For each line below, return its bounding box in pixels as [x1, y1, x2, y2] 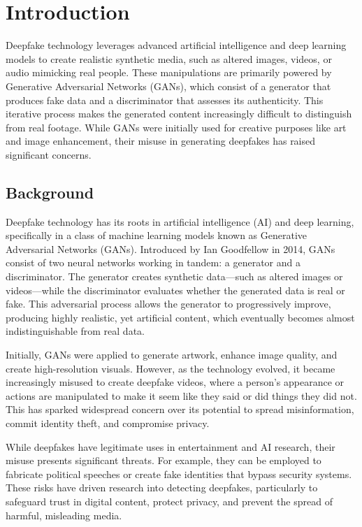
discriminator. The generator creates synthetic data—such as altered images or [6, 269, 343, 284]
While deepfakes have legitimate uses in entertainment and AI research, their [6, 439, 335, 454]
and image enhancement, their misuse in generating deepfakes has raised [6, 133, 316, 148]
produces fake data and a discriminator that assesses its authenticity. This [6, 92, 324, 107]
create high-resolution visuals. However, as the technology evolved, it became [6, 361, 335, 375]
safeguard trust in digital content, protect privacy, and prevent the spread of [6, 493, 333, 508]
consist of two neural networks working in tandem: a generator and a [6, 255, 301, 270]
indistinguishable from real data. [6, 324, 145, 338]
